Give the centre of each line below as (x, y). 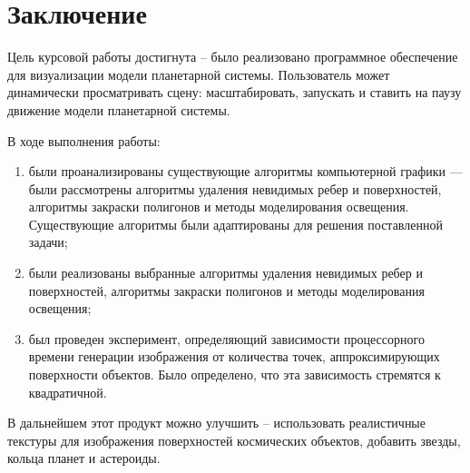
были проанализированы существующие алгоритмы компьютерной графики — (245, 171)
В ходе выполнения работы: (84, 140)
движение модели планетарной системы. (119, 109)
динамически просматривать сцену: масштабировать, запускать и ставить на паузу (235, 92)
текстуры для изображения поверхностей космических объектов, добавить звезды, (234, 440)
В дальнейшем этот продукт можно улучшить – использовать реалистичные (216, 423)
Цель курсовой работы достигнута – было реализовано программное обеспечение (233, 57)
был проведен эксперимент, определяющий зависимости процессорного (226, 338)
